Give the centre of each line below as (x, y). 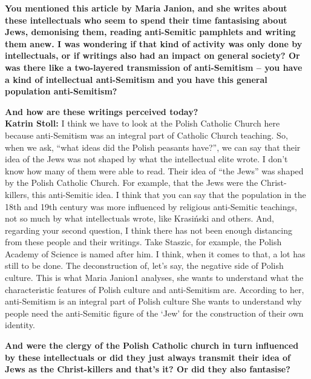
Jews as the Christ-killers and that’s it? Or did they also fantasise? (148, 369)
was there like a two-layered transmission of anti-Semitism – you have (154, 67)
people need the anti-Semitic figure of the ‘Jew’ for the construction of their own (154, 313)
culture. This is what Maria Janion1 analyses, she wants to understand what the (154, 278)
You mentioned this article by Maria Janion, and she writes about (146, 8)
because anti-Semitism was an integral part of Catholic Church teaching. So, (146, 135)
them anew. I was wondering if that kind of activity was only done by (154, 43)
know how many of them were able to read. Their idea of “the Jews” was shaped (154, 170)
